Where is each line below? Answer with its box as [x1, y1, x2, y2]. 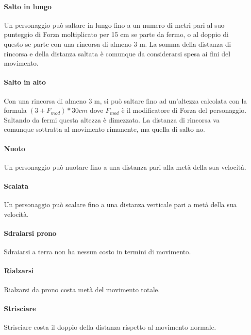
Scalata [4, 180, 29, 191]
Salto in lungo [4, 1, 52, 11]
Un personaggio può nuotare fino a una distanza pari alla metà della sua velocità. [4, 161, 246, 172]
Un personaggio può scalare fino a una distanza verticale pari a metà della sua [4, 199, 237, 210]
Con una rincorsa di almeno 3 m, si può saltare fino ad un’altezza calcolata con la [4, 95, 247, 106]
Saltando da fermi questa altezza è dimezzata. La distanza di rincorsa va [4, 114, 220, 124]
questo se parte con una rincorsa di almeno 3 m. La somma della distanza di [4, 38, 231, 49]
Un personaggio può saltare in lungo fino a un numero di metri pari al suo [4, 19, 225, 30]
